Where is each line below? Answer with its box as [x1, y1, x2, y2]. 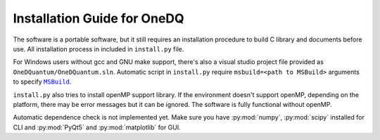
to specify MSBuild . [13, 77, 72, 86]
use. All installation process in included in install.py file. [13, 44, 184, 53]
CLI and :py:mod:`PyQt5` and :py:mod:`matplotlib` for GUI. [13, 123, 181, 132]
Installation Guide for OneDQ [13, 11, 184, 26]
